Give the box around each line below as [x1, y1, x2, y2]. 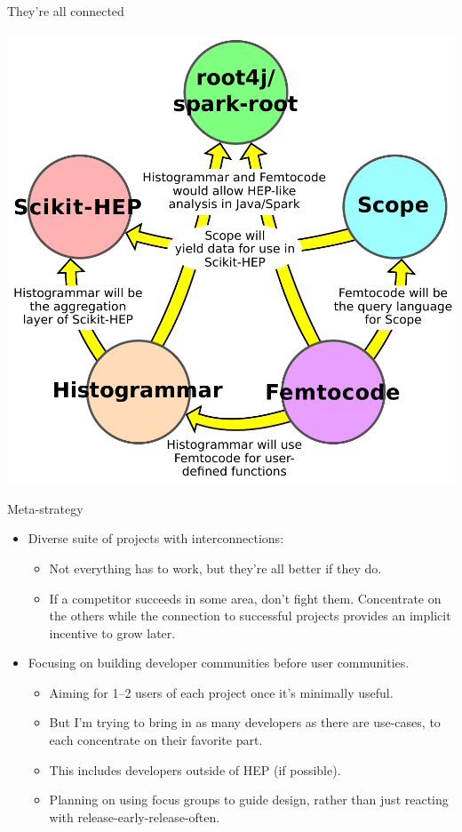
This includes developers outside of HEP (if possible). [49, 760, 341, 779]
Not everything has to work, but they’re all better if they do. [49, 558, 382, 577]
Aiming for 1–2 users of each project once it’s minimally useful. [49, 683, 394, 701]
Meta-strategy [7, 499, 84, 517]
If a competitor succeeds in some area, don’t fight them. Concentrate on [49, 588, 442, 607]
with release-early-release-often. [49, 807, 220, 826]
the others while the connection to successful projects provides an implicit [49, 606, 451, 625]
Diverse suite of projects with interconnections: [28, 529, 284, 548]
